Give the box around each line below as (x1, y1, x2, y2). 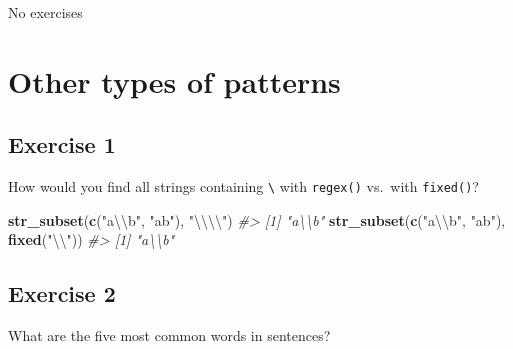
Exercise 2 (8, 278, 116, 309)
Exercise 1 (8, 129, 116, 160)
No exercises (8, 2, 83, 22)
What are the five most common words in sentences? (8, 325, 331, 346)
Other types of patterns (8, 60, 341, 101)
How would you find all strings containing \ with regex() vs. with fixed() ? (8, 176, 479, 197)
